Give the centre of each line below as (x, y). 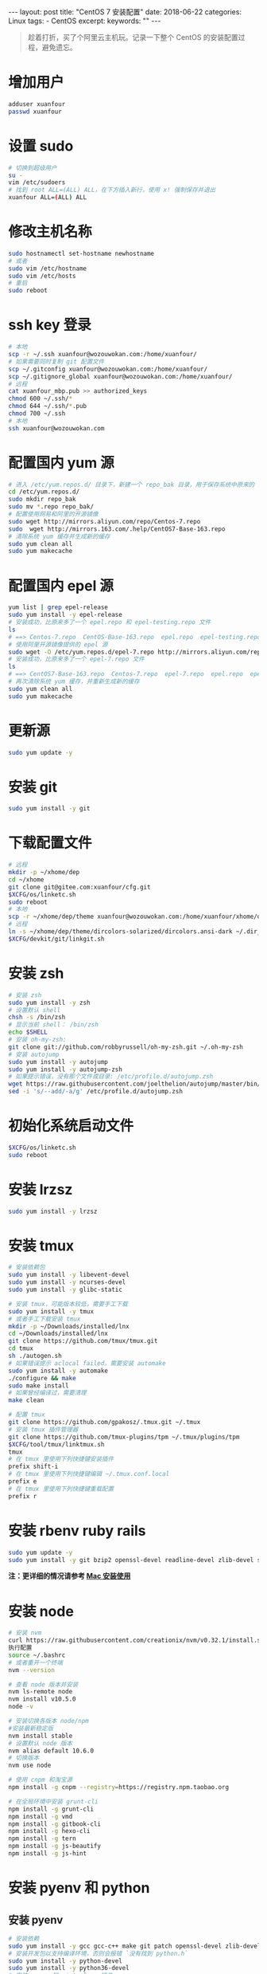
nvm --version (32, 1670)
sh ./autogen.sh (35, 1356)
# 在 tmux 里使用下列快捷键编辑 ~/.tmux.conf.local (89, 1474)
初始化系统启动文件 (71, 1126)
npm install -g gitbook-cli (55, 1824)
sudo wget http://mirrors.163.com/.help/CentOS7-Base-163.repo (117, 529)
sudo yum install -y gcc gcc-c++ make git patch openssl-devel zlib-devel (135, 1946)
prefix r (23, 1496)
